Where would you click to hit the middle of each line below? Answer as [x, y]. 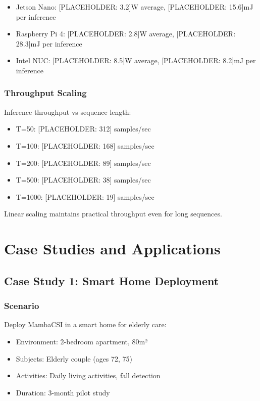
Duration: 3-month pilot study [63, 392]
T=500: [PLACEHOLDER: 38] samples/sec [83, 180]
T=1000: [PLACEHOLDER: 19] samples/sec [85, 196]
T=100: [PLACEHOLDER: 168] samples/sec [85, 145]
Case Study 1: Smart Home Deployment [112, 280]
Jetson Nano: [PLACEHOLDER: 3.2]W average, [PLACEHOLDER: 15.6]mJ [135, 7]
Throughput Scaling [45, 93]
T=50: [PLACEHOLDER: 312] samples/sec [83, 129]
